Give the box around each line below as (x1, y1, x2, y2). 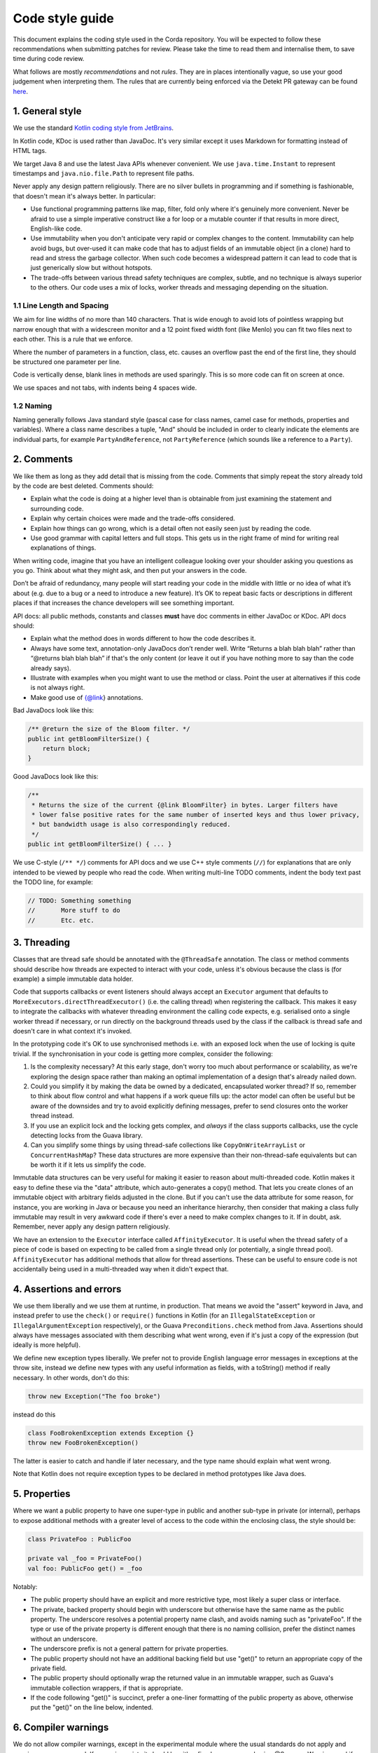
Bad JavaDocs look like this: (13, 706, 94, 715)
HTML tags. (13, 147, 47, 155)
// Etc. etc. (27, 916, 94, 924)
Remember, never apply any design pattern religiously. (13, 1222, 171, 1231)
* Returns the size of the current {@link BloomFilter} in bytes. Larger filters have (31, 801, 338, 809)
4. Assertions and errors (13, 1283, 122, 1295)
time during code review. (13, 55, 85, 63)
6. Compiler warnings (13, 1721, 109, 1733)
